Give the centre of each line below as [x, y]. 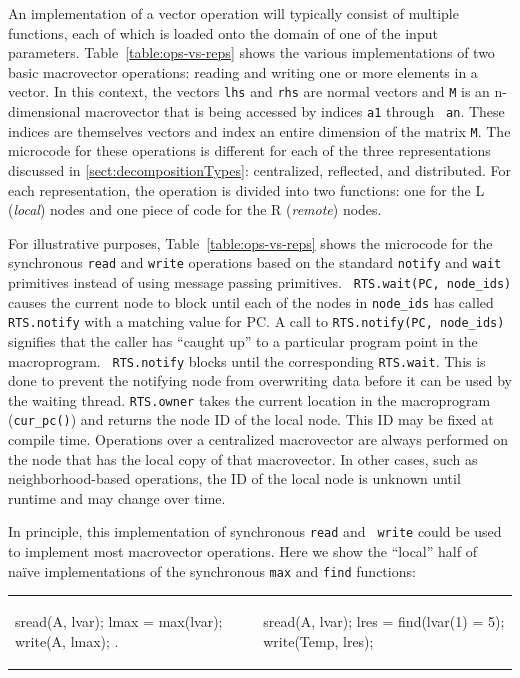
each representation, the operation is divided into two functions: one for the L [246, 189]
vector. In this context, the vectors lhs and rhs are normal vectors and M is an [249, 91]
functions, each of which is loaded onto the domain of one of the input [223, 32]
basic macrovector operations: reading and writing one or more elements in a [243, 71]
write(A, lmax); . [67, 640]
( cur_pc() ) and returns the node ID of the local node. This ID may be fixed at [251, 419]
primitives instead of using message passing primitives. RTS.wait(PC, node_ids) [260, 281]
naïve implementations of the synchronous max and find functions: [212, 570]
